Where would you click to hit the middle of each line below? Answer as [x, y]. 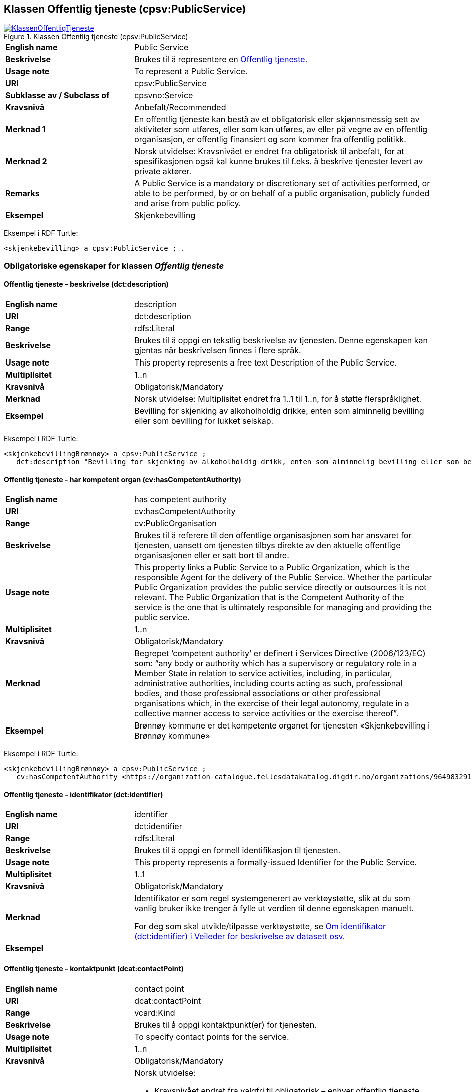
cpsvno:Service [164, 95]
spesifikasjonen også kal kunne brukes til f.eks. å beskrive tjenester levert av [279, 161]
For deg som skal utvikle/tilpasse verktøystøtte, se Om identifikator [260, 927]
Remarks [23, 194]
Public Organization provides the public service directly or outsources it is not [281, 588]
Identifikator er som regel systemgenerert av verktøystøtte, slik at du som [272, 898]
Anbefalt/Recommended [180, 107]
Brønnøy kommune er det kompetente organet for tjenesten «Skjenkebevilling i [282, 726]
